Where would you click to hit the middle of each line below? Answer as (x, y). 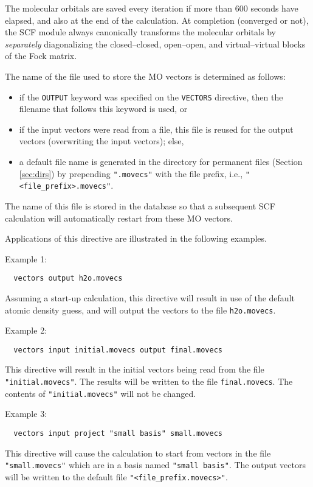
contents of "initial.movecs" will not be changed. (101, 393)
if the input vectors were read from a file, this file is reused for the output (156, 129)
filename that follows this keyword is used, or (103, 109)
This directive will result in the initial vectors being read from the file (135, 369)
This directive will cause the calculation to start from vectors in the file (138, 453)
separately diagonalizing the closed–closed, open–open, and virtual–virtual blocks (155, 44)
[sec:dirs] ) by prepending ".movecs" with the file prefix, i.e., (131, 173)
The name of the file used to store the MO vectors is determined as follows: (145, 76)
